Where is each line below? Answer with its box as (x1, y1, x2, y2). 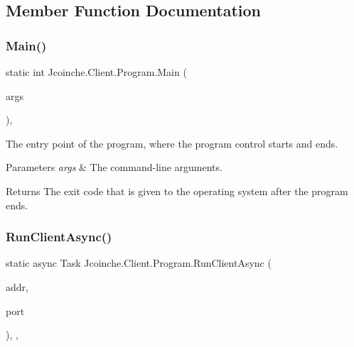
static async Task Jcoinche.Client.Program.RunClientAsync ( (6, 255, 272, 270)
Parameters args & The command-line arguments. (6, 160, 222, 175)
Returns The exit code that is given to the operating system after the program (6, 183, 348, 198)
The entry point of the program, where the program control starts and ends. (6, 136, 338, 150)
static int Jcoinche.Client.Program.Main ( (6, 65, 187, 79)
